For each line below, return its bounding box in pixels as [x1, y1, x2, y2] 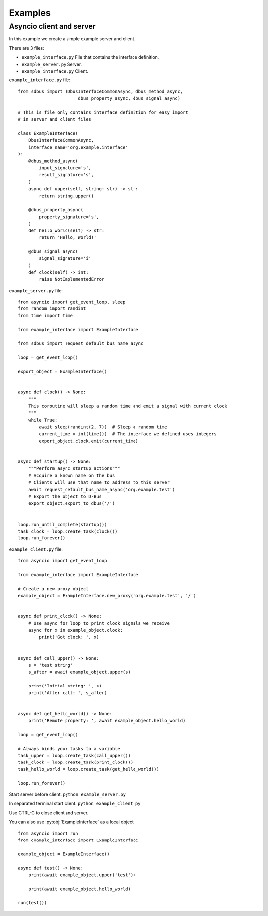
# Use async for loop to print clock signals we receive [28, 620, 170, 626]
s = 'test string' [28, 662, 73, 668]
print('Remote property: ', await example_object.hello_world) [28, 718, 186, 724]
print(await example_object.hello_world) [28, 886, 131, 892]
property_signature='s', [39, 214, 99, 220]
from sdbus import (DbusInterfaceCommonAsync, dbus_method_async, [18, 88, 183, 94]
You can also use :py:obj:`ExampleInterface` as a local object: [9, 819, 135, 825]
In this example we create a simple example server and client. [9, 36, 135, 42]
